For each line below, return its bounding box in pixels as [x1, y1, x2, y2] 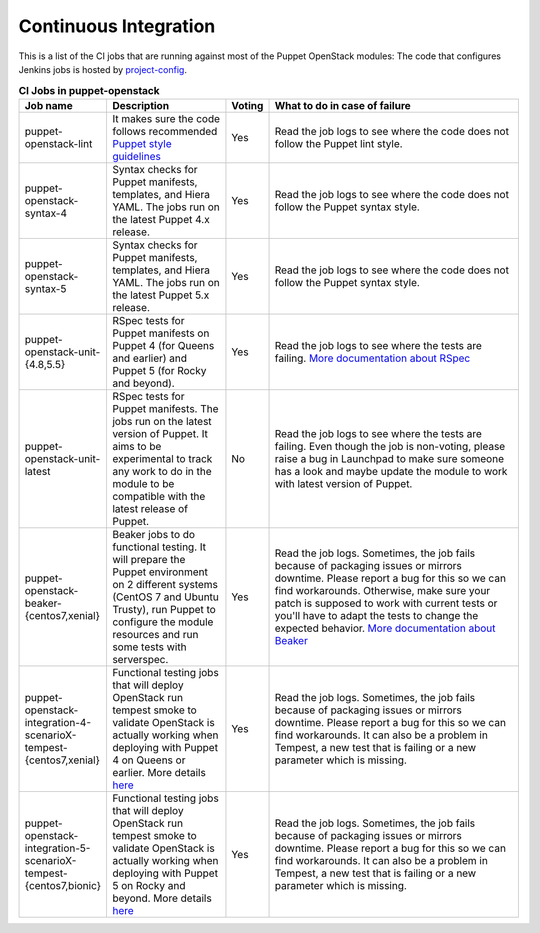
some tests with [111, 640, 187, 654]
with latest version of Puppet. [274, 476, 413, 490]
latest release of [111, 501, 189, 515]
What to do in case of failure [274, 98, 412, 112]
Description [111, 98, 170, 112]
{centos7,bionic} [24, 878, 102, 892]
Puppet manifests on [111, 326, 210, 340]
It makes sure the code [111, 111, 220, 125]
